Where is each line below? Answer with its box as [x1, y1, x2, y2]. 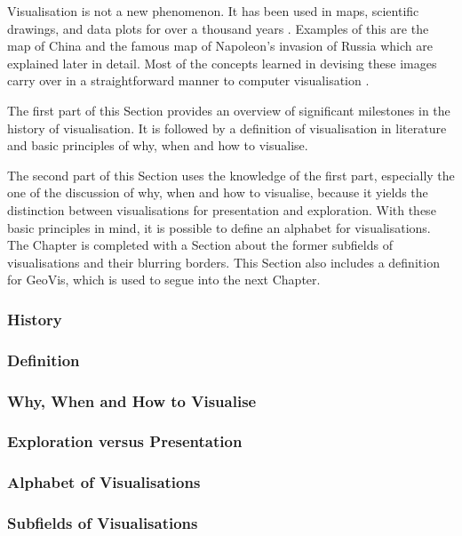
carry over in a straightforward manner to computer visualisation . [7, 71, 370, 90]
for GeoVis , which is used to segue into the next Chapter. [7, 270, 321, 289]
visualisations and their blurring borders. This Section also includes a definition [7, 252, 440, 271]
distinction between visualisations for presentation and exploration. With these [7, 200, 436, 219]
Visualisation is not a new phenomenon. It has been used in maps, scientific [7, 2, 419, 20]
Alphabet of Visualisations [7, 471, 201, 493]
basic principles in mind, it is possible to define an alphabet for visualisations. [7, 218, 431, 236]
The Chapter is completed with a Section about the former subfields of [7, 236, 393, 254]
